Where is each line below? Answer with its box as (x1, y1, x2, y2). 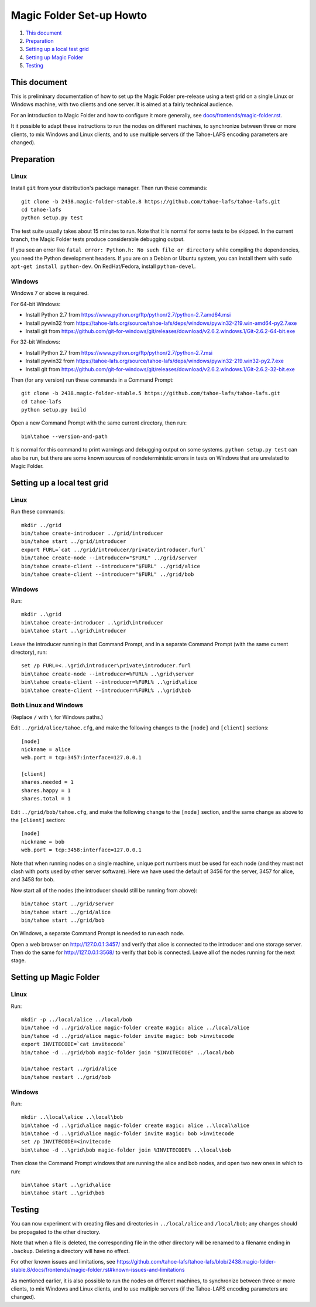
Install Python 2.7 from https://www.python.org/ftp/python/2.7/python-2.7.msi (25, 349, 213, 356)
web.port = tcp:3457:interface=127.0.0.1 (21, 754, 142, 761)
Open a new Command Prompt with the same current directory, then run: (11, 419, 187, 426)
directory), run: (11, 649, 47, 656)
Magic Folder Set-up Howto (11, 9, 147, 22)
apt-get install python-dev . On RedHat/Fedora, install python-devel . (11, 263, 196, 270)
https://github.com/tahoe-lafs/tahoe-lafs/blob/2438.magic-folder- (116, 1258, 276, 1265)
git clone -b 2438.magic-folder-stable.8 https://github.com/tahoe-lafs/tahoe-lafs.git (21, 198, 281, 205)
